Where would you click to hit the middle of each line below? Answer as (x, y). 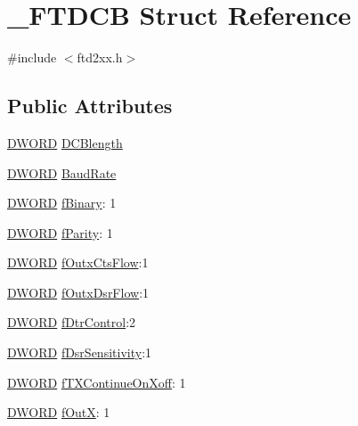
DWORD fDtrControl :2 (72, 322)
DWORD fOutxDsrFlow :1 (78, 292)
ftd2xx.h (100, 57)
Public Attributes (90, 106)
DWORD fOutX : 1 (59, 412)
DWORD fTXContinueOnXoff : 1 (97, 382)
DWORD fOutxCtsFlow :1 (78, 262)
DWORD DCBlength (65, 142)
